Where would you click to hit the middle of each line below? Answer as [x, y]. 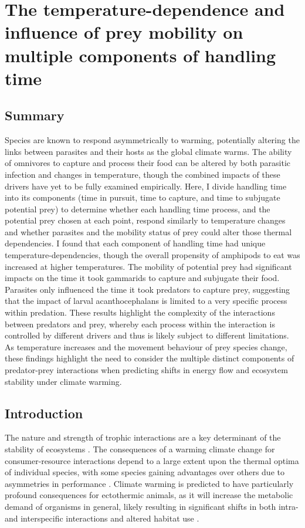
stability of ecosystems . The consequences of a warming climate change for [140, 449]
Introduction [44, 413]
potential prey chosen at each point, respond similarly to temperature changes [145, 220]
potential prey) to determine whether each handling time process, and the [138, 209]
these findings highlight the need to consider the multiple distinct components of [150, 358]
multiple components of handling [140, 55]
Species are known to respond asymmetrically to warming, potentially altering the [152, 140]
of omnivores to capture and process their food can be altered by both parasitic [148, 163]
